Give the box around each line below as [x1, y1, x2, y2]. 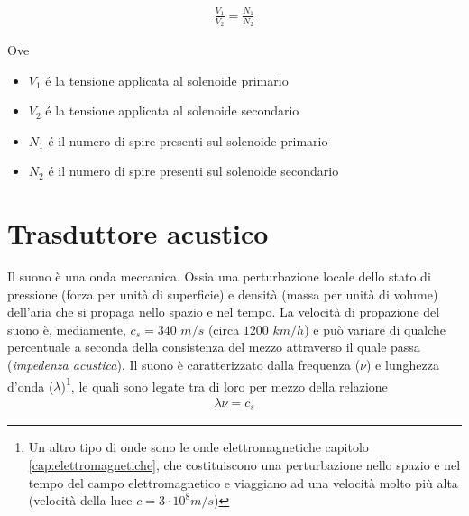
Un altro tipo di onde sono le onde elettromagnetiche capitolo [28, 438, 369, 456]
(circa [207, 319, 240, 338]
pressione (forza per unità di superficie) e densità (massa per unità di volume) [7, 284, 438, 303]
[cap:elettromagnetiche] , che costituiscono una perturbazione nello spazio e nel [28, 455, 461, 474]
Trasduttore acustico [7, 215, 269, 252]
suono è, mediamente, [7, 319, 126, 338]
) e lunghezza [366, 355, 439, 374]
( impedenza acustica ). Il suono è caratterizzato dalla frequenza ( [7, 355, 361, 374]
